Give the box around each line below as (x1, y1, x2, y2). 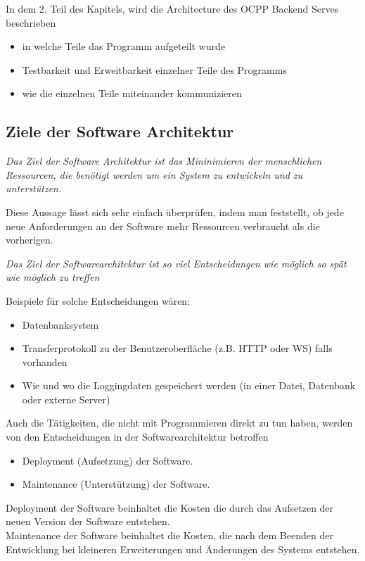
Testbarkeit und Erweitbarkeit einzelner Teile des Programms (22, 62, 287, 77)
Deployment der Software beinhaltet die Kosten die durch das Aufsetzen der (6, 500, 334, 515)
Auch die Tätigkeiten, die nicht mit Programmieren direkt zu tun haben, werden (6, 415, 353, 430)
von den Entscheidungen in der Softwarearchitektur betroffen (6, 429, 269, 444)
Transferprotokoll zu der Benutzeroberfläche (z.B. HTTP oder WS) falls (22, 341, 333, 355)
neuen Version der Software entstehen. (6, 514, 170, 529)
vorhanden (22, 354, 68, 369)
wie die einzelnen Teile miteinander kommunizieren (22, 86, 242, 101)
